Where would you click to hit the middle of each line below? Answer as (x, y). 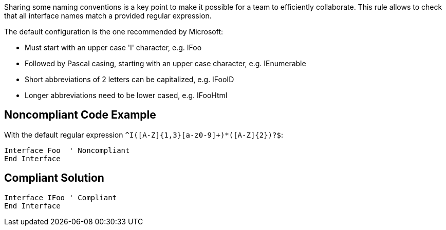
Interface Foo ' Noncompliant (67, 150)
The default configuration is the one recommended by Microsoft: (114, 32)
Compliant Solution (54, 178)
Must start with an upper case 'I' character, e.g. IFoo (113, 47)
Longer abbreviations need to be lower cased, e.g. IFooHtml (126, 95)
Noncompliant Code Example (80, 115)
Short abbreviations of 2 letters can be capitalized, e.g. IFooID (129, 79)
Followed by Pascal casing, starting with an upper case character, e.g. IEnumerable (165, 63)
